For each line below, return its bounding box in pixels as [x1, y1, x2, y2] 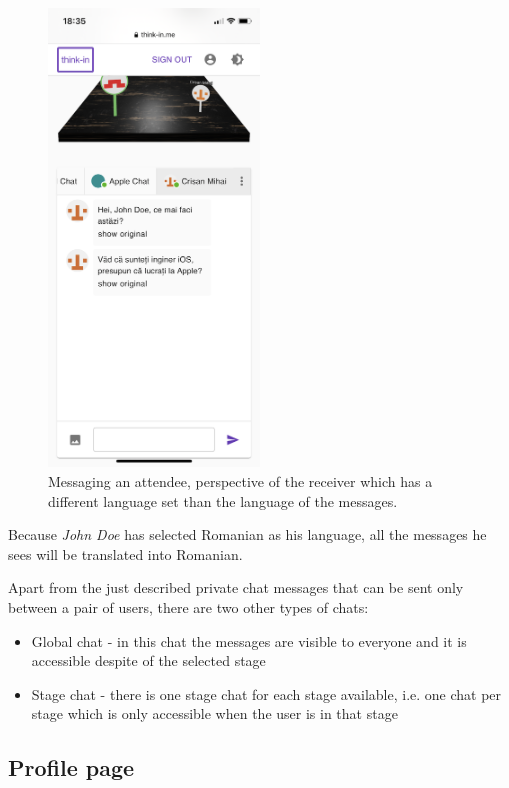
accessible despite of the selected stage [31, 650, 266, 671]
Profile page [8, 752, 135, 783]
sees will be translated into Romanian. [8, 543, 243, 564]
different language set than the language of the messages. [48, 490, 398, 511]
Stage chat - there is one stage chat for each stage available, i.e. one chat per [31, 683, 502, 704]
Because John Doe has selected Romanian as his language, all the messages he [8, 524, 487, 545]
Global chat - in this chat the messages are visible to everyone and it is [31, 630, 467, 651]
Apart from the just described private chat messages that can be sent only [8, 577, 464, 598]
